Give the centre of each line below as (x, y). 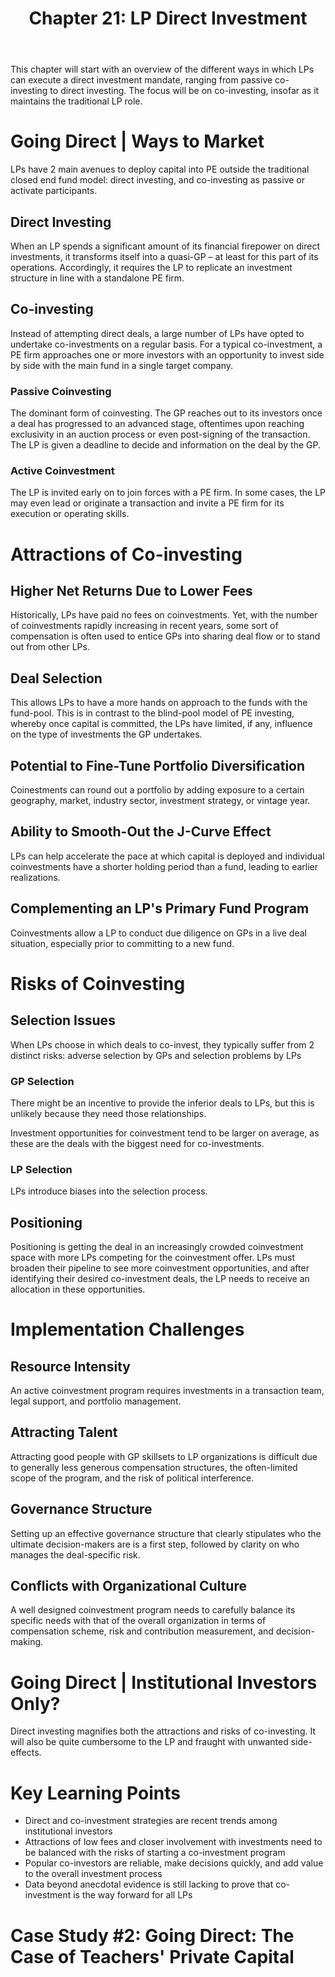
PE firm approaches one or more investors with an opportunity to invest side (167, 354)
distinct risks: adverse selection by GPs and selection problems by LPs (156, 1055)
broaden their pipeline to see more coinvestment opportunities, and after (160, 1268)
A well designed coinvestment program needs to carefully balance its (153, 1610)
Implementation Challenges (127, 1329)
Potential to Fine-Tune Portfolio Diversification (158, 765)
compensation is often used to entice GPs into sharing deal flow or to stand (165, 636)
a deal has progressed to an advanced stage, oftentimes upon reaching (157, 424)
